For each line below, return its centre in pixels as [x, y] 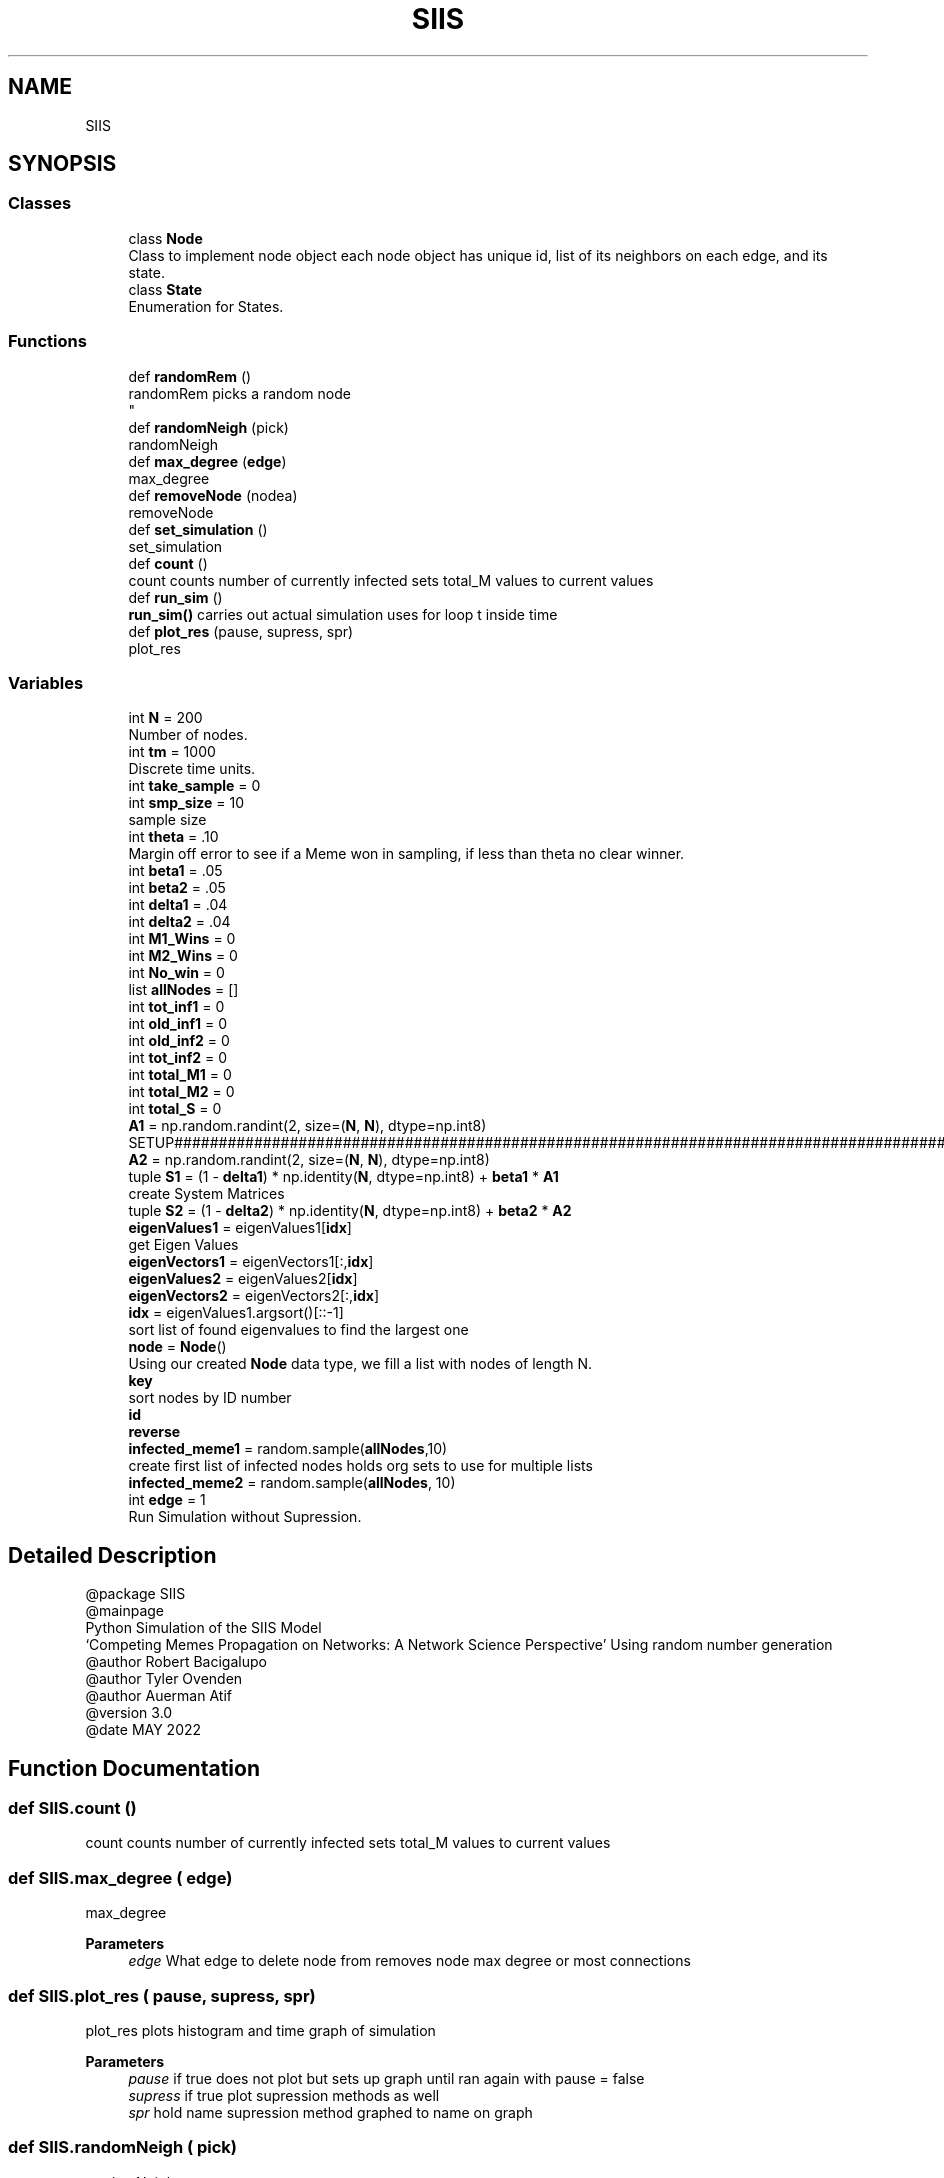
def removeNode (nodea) [213, 495]
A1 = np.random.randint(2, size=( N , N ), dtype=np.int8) [307, 1126]
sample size [167, 820]
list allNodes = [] [183, 990]
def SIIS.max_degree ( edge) [120, 1877]
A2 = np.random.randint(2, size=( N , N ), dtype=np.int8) [309, 1160]
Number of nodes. [188, 735]
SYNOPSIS [62, 164]
